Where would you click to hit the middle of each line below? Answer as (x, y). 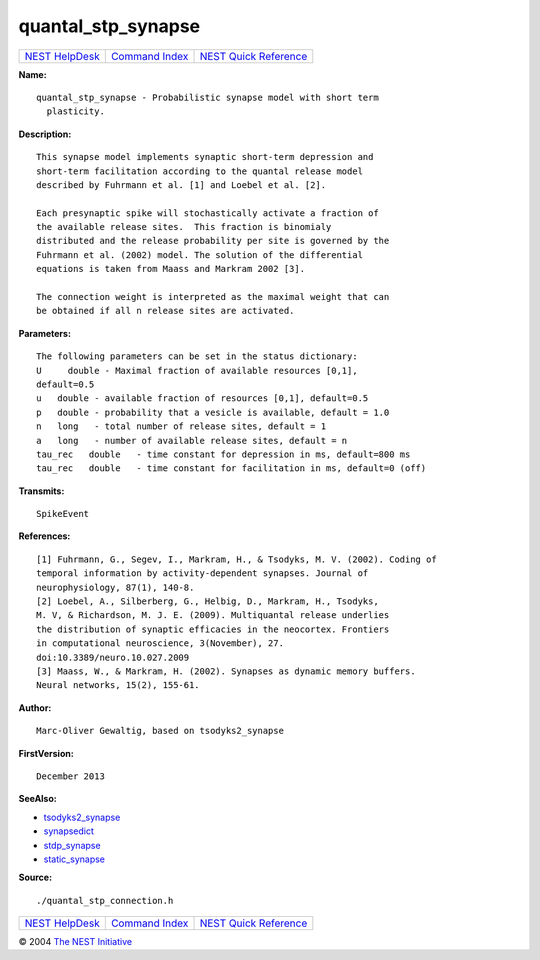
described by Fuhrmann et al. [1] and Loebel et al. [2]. (181, 184)
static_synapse (74, 859)
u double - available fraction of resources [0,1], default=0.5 (202, 398)
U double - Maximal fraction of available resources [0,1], (197, 370)
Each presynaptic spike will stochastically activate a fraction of (207, 213)
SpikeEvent (63, 514)
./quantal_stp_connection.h (105, 900)
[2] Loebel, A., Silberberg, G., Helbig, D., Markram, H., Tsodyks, (207, 601)
